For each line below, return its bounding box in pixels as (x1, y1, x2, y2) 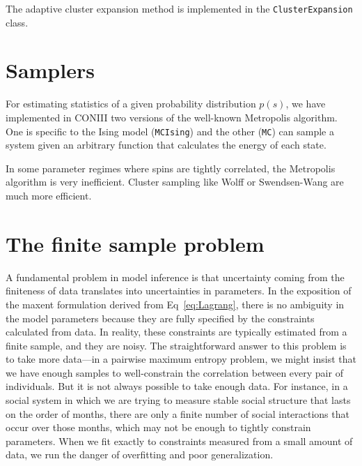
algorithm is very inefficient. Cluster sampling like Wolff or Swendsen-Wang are (6, 174, 344, 189)
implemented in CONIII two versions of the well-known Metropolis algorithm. (6, 110, 338, 124)
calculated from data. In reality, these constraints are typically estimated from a (6, 324, 347, 339)
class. (6, 15, 29, 29)
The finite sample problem (6, 229, 265, 257)
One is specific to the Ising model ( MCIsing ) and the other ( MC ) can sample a (6, 123, 334, 138)
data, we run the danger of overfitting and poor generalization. (6, 447, 274, 462)
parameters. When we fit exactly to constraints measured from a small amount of (6, 433, 353, 448)
